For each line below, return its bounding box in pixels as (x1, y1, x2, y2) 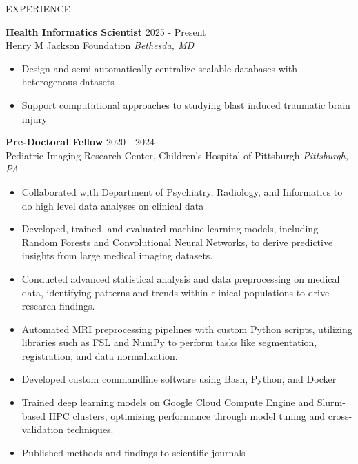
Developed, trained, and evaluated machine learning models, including (21, 221, 319, 236)
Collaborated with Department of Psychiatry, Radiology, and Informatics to (21, 184, 343, 199)
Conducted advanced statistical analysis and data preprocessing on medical (21, 271, 340, 285)
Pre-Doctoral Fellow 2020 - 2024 (6, 134, 155, 149)
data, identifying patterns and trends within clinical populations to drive (21, 285, 330, 299)
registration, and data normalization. (21, 348, 178, 363)
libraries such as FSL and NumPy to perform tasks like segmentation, (21, 335, 317, 350)
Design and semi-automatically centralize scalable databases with (21, 61, 297, 75)
